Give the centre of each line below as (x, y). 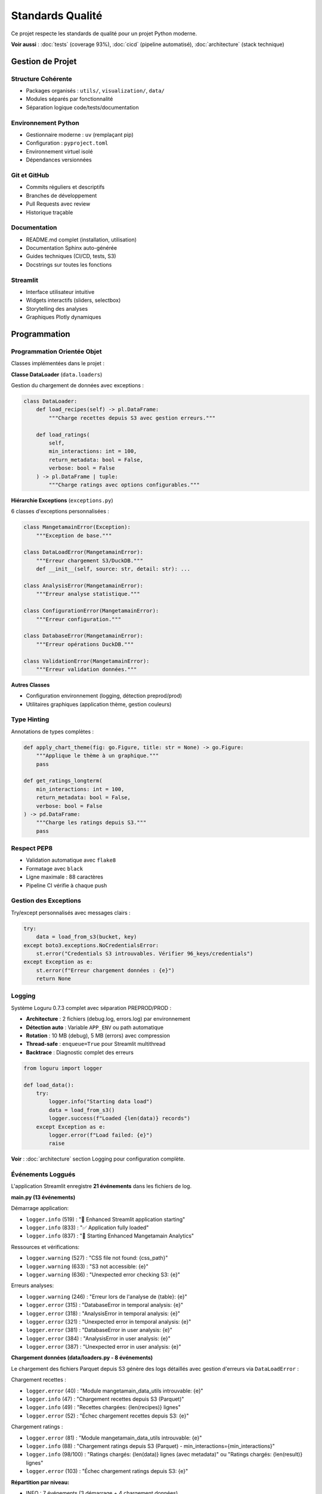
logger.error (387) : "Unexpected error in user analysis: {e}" (103, 1347)
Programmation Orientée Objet (57, 351)
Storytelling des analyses (57, 308)
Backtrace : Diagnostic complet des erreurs (80, 1052)
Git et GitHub (30, 175)
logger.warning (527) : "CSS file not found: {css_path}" (97, 1258)
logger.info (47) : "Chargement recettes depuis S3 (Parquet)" (105, 1399)
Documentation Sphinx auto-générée (72, 248)
